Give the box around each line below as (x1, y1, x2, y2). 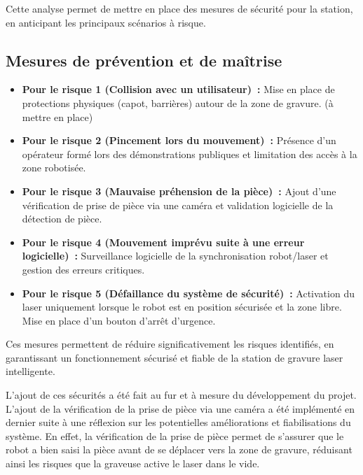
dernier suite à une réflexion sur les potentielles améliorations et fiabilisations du (6, 415, 351, 430)
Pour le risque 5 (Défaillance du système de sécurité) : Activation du (22, 285, 355, 300)
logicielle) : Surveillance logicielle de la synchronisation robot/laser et (22, 248, 329, 263)
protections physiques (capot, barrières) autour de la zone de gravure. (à (22, 95, 334, 110)
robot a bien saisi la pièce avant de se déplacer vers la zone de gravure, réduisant (6, 442, 352, 457)
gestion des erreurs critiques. (22, 262, 145, 276)
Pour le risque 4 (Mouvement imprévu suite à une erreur (22, 234, 305, 249)
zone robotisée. (22, 160, 86, 175)
